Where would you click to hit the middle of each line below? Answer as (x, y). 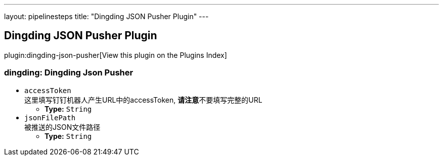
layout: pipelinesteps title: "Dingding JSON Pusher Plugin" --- (106, 16)
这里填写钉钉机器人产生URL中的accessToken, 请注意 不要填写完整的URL (143, 100)
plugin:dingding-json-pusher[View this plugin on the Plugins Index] (116, 55)
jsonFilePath (50, 117)
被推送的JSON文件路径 (62, 127)
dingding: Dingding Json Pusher (69, 73)
